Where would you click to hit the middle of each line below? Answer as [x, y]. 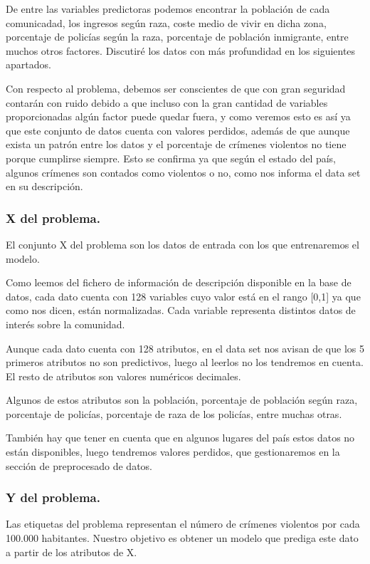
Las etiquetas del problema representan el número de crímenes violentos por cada [183, 524]
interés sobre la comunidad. [65, 324]
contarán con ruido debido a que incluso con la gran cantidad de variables [167, 102]
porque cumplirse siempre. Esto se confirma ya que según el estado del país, [171, 158]
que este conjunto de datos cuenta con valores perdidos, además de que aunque [178, 130]
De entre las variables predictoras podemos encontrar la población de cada [168, 9]
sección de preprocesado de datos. [79, 465]
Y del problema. [53, 497]
